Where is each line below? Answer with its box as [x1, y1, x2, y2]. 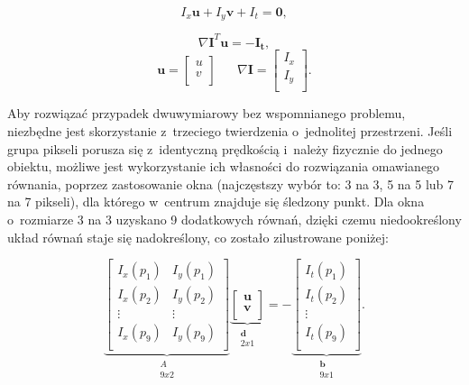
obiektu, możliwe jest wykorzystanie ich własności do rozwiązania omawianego [7, 157, 440, 176]
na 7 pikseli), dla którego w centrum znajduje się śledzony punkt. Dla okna [7, 192, 425, 211]
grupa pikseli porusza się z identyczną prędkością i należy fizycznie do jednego [7, 139, 443, 158]
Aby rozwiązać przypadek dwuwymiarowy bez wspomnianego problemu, [7, 104, 406, 123]
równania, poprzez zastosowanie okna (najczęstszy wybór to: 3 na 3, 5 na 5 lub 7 [7, 174, 455, 193]
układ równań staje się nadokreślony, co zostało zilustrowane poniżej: [7, 227, 389, 246]
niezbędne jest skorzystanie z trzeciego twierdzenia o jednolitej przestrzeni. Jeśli [7, 122, 453, 140]
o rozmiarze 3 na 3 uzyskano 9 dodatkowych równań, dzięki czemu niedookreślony [7, 209, 462, 228]
